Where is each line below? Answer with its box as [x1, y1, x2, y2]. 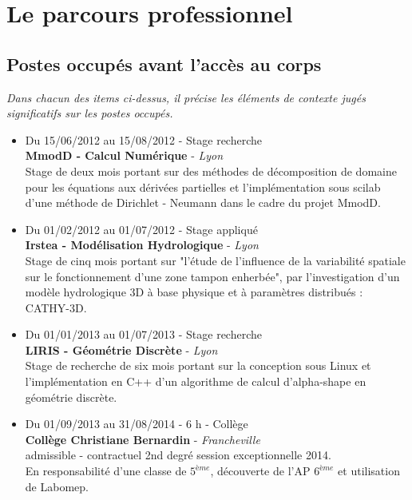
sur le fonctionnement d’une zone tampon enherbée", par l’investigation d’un [25, 268, 400, 284]
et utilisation [338, 462, 400, 479]
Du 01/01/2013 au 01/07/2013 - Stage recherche [25, 326, 262, 343]
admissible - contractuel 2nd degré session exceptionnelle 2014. [25, 446, 331, 463]
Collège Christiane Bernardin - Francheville [25, 431, 260, 447]
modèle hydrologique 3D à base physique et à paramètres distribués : [25, 284, 363, 300]
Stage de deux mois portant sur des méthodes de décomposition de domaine [25, 162, 397, 179]
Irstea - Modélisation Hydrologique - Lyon [25, 236, 259, 253]
